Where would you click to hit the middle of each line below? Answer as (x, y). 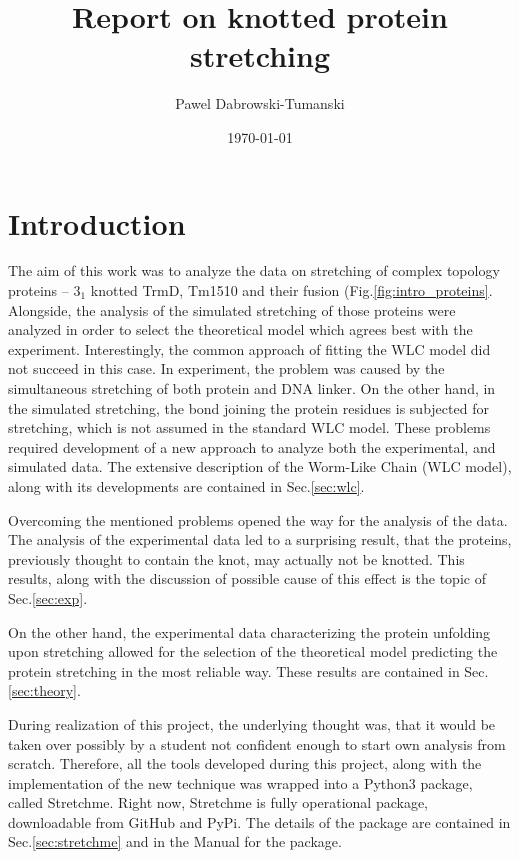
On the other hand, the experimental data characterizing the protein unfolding (249, 631)
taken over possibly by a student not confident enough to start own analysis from (257, 743)
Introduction (97, 222)
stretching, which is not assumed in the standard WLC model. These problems (249, 427)
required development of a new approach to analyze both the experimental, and (252, 446)
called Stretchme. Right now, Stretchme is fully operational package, (218, 802)
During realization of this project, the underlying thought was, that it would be (252, 723)
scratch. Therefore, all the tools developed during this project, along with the (245, 763)
